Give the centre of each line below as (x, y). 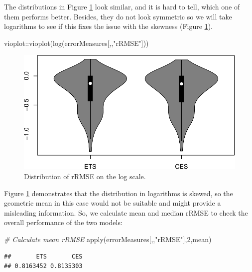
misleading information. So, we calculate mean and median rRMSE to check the (126, 212)
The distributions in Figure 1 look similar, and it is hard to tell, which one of (122, 6)
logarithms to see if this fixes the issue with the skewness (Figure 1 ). (108, 26)
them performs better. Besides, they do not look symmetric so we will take (118, 16)
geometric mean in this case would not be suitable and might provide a (113, 203)
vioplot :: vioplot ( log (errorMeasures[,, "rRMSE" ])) (76, 43)
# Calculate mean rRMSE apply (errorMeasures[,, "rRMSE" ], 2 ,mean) (108, 239)
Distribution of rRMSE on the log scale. (85, 176)
